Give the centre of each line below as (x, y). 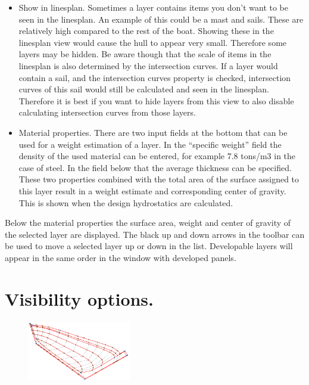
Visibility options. (79, 298)
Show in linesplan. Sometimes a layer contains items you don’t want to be (154, 7)
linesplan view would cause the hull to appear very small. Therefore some (153, 42)
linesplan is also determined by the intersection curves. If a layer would (148, 65)
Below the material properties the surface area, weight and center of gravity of (148, 223)
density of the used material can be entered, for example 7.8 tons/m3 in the (157, 156)
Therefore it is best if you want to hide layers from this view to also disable (156, 100)
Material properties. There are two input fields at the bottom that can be (153, 132)
